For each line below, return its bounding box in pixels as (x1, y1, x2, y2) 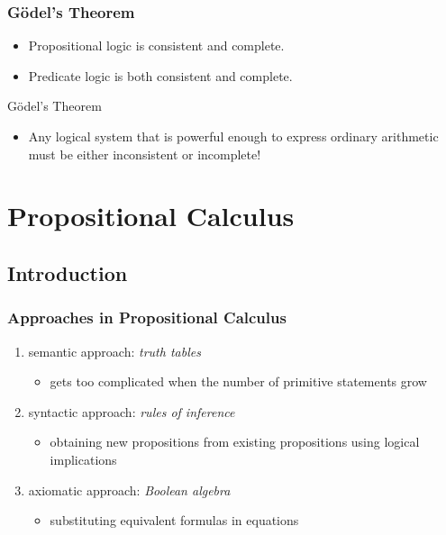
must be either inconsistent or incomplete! (28, 144, 261, 163)
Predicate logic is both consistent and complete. (28, 66, 293, 85)
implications (50, 449, 117, 468)
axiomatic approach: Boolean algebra (28, 480, 231, 499)
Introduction (7, 258, 128, 286)
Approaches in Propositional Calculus (7, 306, 287, 329)
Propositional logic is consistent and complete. (28, 36, 285, 55)
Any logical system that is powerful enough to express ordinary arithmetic (28, 127, 439, 145)
